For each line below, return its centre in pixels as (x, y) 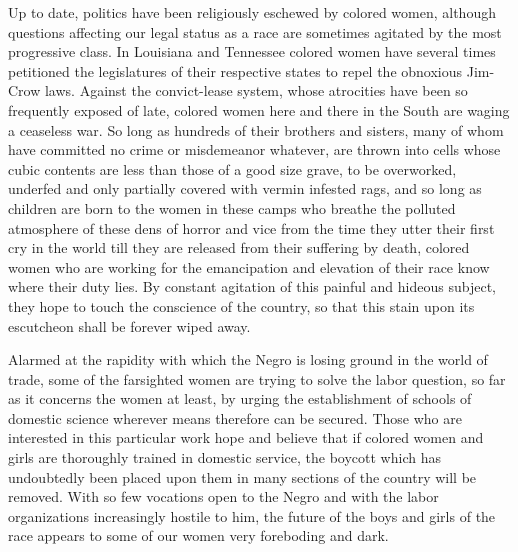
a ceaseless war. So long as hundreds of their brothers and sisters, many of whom (256, 129)
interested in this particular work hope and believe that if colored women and (246, 437)
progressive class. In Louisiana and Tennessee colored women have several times (252, 51)
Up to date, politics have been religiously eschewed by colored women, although (252, 12)
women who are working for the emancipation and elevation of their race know (249, 266)
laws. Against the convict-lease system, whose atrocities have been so (256, 90)
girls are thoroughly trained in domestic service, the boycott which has (224, 457)
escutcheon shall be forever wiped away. (129, 325)
